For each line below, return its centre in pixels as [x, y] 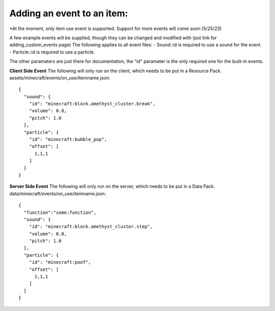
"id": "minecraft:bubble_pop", [68, 139]
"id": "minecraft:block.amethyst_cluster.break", [92, 104]
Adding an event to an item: [69, 13]
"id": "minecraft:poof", [60, 262]
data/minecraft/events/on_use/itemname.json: [58, 193]
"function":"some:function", [60, 212]
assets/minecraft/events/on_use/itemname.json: [60, 78]
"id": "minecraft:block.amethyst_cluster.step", [91, 227]
